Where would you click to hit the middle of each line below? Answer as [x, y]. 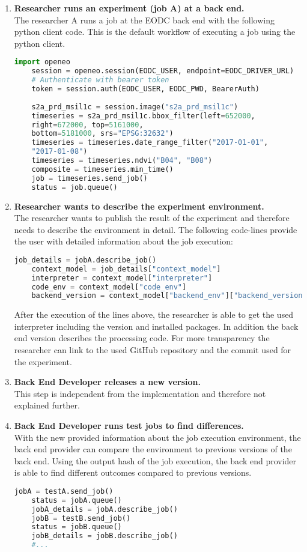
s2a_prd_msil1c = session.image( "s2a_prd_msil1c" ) [135, 107]
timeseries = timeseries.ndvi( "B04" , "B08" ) [122, 160]
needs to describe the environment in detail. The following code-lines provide [156, 229]
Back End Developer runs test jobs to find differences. [129, 425]
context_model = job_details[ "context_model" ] [126, 269]
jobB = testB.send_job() [81, 518]
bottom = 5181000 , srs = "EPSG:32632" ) [102, 134]
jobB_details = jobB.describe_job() [105, 536]
